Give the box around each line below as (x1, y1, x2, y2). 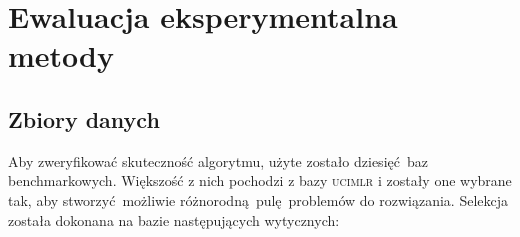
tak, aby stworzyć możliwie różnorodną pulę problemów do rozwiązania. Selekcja (8, 189, 508, 210)
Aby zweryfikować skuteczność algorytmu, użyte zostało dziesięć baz (8, 150, 428, 171)
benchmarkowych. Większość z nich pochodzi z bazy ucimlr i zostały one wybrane (8, 170, 512, 191)
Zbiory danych (8, 103, 160, 134)
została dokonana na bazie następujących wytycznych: (8, 209, 340, 230)
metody (8, 35, 114, 76)
